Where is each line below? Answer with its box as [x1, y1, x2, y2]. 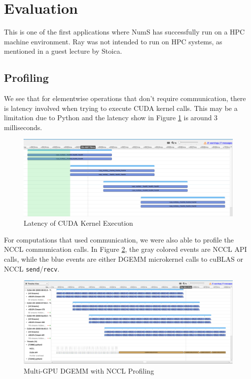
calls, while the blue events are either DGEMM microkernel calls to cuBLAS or [4, 253, 244, 264]
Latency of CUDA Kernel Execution [24, 218, 133, 228]
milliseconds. [4, 122, 42, 132]
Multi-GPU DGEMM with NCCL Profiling [24, 365, 154, 376]
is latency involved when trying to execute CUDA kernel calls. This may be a [4, 103, 238, 113]
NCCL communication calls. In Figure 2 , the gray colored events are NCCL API [4, 244, 247, 254]
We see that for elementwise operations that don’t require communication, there [4, 93, 246, 103]
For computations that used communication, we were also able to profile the [4, 234, 234, 244]
